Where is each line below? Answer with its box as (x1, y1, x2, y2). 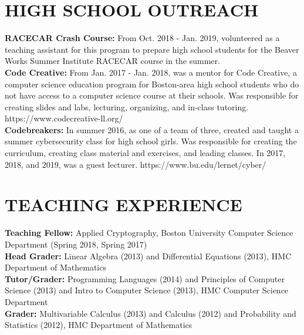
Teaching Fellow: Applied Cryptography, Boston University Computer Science (5, 226, 293, 239)
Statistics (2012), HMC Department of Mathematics (5, 319, 192, 331)
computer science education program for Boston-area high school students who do (5, 77, 299, 90)
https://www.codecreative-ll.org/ (5, 112, 123, 124)
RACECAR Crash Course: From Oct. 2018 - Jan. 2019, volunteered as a (5, 32, 280, 44)
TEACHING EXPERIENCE (5, 192, 242, 216)
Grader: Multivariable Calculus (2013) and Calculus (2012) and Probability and (5, 307, 296, 319)
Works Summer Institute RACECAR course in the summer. (5, 55, 220, 67)
